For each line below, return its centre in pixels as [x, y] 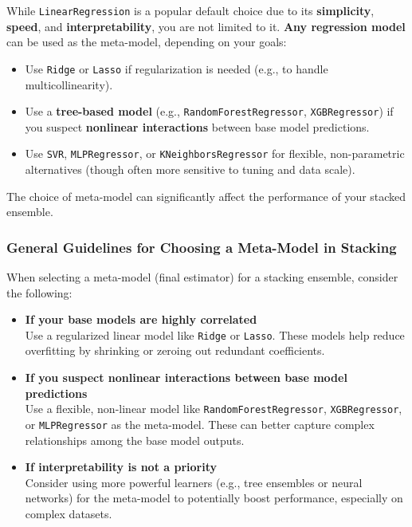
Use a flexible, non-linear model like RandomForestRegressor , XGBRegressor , [214, 409]
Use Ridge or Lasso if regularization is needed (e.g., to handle [177, 68]
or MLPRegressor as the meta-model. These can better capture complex [200, 424]
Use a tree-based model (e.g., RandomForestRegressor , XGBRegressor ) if [209, 111]
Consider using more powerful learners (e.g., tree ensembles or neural [194, 482]
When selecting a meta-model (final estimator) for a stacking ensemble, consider [202, 277]
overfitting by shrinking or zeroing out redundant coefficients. [175, 350]
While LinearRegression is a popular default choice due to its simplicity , [190, 10]
